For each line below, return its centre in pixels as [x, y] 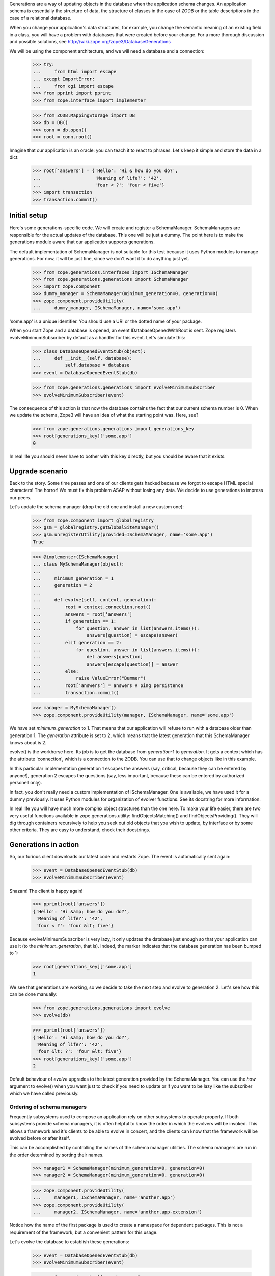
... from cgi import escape [73, 86]
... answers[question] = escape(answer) [105, 636]
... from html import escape [75, 72]
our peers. [20, 497]
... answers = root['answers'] [82, 614]
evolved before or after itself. [40, 1138]
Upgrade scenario [39, 471]
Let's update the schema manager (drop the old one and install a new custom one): [97, 507]
